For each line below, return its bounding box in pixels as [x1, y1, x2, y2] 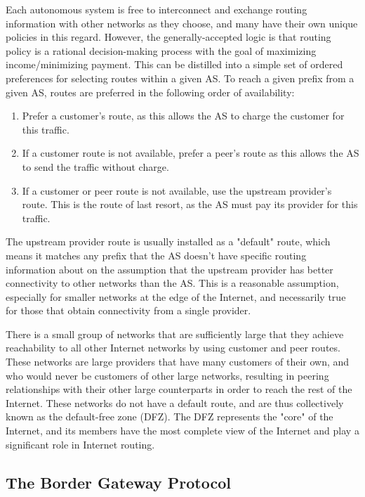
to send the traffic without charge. [22, 159, 169, 174]
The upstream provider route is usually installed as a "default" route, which [6, 234, 331, 249]
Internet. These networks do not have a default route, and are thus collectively [6, 395, 344, 410]
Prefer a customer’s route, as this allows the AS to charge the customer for [22, 108, 345, 123]
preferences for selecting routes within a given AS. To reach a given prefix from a [6, 70, 354, 85]
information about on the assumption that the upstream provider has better [6, 262, 333, 276]
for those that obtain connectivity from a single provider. [6, 303, 251, 318]
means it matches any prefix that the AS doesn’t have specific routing [6, 247, 307, 262]
